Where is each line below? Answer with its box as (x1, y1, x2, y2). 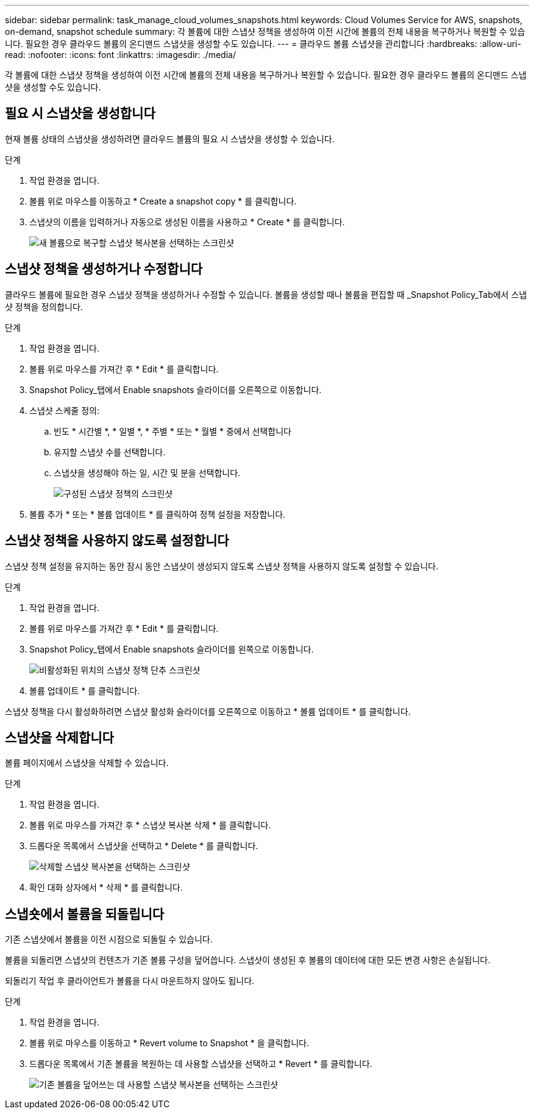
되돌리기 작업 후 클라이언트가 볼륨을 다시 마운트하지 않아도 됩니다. (5, 975, 255, 986)
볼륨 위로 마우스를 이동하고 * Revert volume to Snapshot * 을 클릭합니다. (29, 1038, 309, 1049)
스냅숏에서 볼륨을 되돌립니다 (5, 906, 165, 922)
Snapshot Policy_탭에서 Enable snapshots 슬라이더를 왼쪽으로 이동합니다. (29, 643, 314, 654)
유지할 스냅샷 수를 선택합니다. (54, 446, 166, 457)
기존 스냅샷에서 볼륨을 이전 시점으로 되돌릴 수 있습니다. (5, 934, 213, 945)
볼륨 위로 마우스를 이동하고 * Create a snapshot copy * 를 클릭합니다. (29, 195, 297, 206)
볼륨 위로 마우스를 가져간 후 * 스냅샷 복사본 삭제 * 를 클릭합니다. (29, 820, 271, 831)
